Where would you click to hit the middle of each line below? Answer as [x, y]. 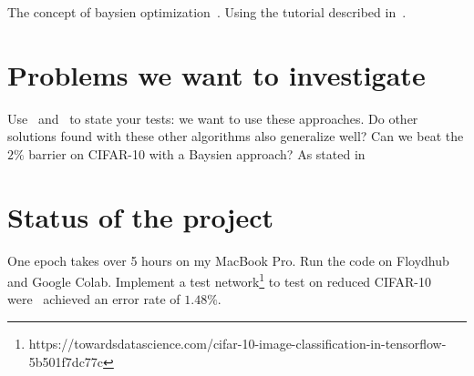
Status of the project [141, 216]
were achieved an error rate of [94, 299]
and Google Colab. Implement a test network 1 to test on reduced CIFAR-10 [220, 280]
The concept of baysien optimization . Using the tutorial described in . [207, 12]
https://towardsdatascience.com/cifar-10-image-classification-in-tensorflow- [237, 344]
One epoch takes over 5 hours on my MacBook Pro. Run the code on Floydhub [228, 260]
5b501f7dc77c [66, 361]
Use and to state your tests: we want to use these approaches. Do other [213, 118]
